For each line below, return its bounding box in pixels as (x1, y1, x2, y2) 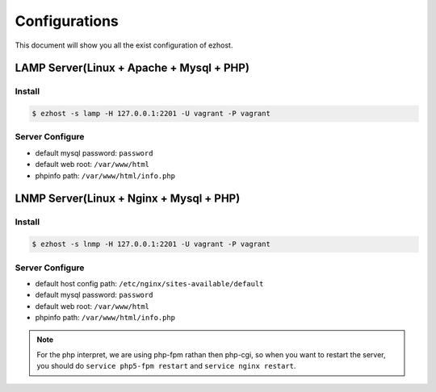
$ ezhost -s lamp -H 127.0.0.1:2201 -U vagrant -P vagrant (31, 109, 270, 119)
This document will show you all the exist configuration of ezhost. (15, 40, 233, 50)
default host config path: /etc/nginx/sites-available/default (35, 278, 264, 288)
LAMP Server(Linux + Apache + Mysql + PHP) (15, 61, 250, 75)
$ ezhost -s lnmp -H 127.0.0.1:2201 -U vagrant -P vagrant (31, 240, 270, 249)
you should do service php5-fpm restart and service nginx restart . (36, 361, 296, 371)
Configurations (15, 12, 119, 30)
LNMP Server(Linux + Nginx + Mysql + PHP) (15, 192, 241, 206)
